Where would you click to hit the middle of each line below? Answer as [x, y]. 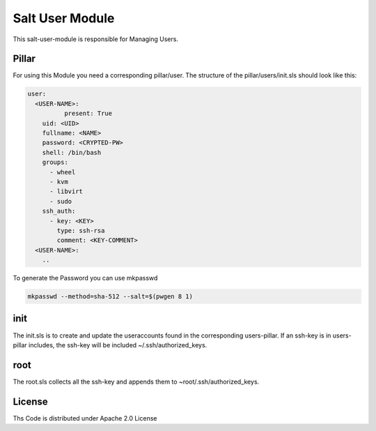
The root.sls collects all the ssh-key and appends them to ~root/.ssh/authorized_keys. [136, 381]
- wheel [63, 172]
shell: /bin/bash [72, 152]
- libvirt [66, 191]
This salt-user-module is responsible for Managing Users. [96, 39]
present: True [88, 114]
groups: [55, 162]
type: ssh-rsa [81, 230]
